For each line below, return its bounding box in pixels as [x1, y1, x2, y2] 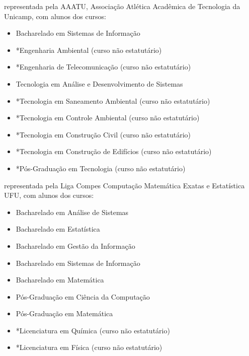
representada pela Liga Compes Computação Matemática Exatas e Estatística [4, 180, 245, 190]
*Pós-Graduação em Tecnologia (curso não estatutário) [16, 163, 186, 173]
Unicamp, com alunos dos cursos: [4, 11, 106, 21]
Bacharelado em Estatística [16, 224, 100, 234]
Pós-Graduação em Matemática [16, 308, 113, 319]
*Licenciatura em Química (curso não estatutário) [16, 325, 170, 335]
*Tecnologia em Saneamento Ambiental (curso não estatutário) [16, 95, 210, 106]
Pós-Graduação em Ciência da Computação [16, 291, 150, 302]
